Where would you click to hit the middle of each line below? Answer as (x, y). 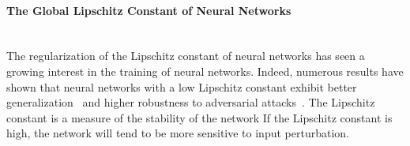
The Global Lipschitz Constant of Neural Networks (149, 10)
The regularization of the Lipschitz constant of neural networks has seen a (186, 56)
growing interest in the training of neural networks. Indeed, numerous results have (205, 71)
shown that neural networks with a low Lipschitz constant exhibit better (182, 86)
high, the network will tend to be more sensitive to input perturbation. (178, 133)
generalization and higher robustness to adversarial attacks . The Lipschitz (191, 102)
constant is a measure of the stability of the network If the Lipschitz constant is (199, 117)
